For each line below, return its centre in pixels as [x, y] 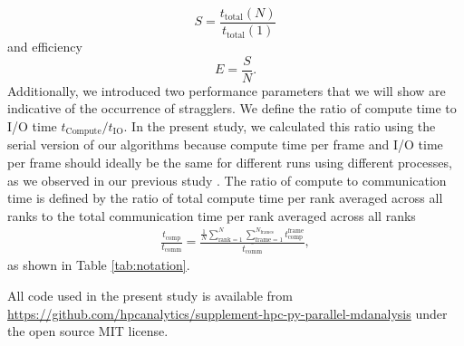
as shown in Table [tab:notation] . [99, 265]
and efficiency [45, 47]
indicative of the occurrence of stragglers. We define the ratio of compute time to [232, 108]
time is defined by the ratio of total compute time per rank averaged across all [225, 198]
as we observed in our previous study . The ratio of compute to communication [227, 180]
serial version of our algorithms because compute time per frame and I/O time [225, 144]
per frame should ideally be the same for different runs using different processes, [230, 162]
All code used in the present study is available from [150, 296]
